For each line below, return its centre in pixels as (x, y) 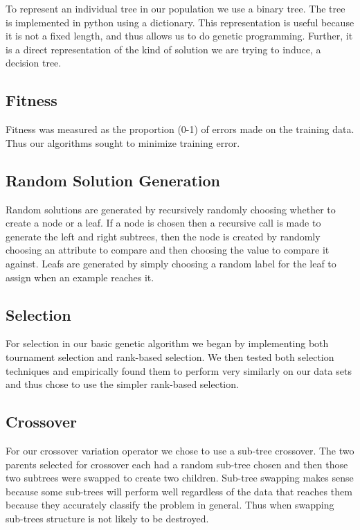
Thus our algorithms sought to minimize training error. (123, 142)
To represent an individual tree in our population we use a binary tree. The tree (175, 8)
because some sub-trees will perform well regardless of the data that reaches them (179, 491)
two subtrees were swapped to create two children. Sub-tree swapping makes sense (180, 478)
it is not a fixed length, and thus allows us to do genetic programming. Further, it (179, 36)
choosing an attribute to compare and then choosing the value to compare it (168, 250)
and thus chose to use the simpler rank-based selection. (122, 384)
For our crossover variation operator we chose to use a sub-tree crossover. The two (180, 450)
